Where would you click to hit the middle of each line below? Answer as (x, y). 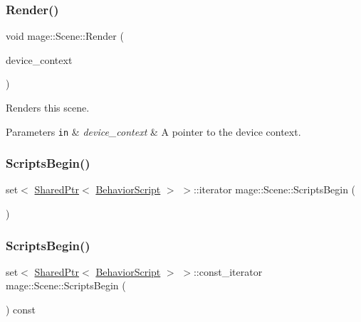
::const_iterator (228, 271)
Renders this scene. (48, 107)
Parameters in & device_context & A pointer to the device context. (153, 131)
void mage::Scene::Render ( (65, 36)
